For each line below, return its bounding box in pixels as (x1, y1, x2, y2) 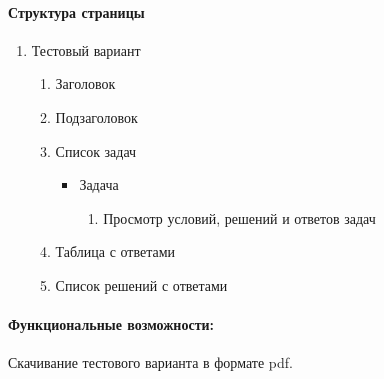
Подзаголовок (55, 106, 138, 127)
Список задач (55, 140, 137, 161)
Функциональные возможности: (8, 314, 215, 335)
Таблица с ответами (55, 241, 176, 262)
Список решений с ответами (55, 274, 228, 295)
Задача (79, 174, 119, 195)
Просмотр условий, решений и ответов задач (103, 207, 376, 228)
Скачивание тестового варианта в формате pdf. (8, 352, 293, 373)
